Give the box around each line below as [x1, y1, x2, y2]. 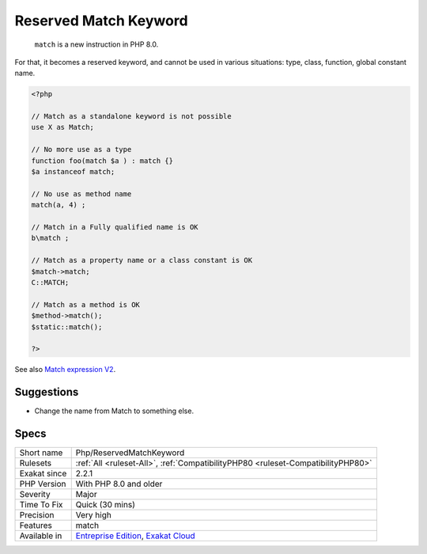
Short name [19, 447, 63, 458]
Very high [75, 510, 112, 521]
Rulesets [19, 457, 51, 469]
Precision [19, 510, 55, 521]
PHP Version [19, 479, 66, 490]
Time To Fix [19, 499, 63, 510]
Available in [19, 530, 62, 541]
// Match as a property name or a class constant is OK [31, 256, 253, 265]
